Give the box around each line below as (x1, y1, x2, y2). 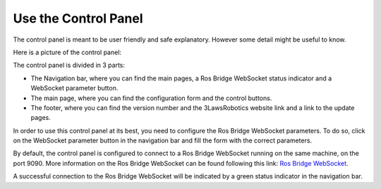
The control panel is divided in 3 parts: (13, 61, 126, 70)
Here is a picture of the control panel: (13, 48, 122, 56)
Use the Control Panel (13, 11, 143, 26)
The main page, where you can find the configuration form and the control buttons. (30, 94, 272, 102)
